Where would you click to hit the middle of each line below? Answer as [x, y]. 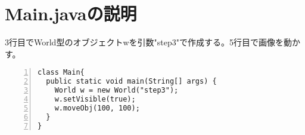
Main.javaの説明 [71, 13]
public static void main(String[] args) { [131, 82]
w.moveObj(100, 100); [97, 108]
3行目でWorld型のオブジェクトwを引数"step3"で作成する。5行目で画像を [144, 42]
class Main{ [61, 73]
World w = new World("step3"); [116, 90]
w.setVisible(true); [95, 99]
